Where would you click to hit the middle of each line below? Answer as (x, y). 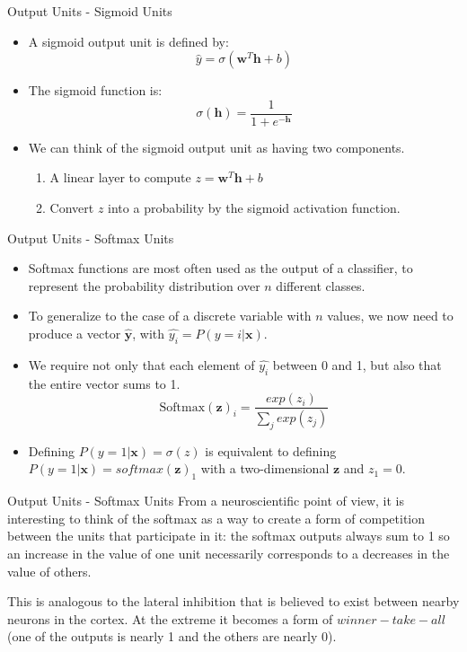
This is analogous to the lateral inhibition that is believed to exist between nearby (233, 601)
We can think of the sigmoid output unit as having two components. (216, 147)
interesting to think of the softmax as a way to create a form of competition (216, 518)
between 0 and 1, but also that (357, 364)
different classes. (321, 285)
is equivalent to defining (271, 450)
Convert (72, 208)
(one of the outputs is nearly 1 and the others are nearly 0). (172, 636)
